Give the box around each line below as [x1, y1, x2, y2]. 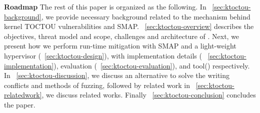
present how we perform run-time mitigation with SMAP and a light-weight [4, 40, 236, 51]
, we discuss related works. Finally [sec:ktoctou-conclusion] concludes [41, 89, 256, 100]
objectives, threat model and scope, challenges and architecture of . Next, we [4, 30, 239, 41]
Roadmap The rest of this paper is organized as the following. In [4, 1, 206, 11]
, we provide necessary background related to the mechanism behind [41, 11, 250, 21]
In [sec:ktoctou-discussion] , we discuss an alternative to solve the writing [4, 70, 230, 80]
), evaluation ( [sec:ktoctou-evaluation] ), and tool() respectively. [53, 60, 250, 70]
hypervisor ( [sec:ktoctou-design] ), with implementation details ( [4, 50, 202, 60]
